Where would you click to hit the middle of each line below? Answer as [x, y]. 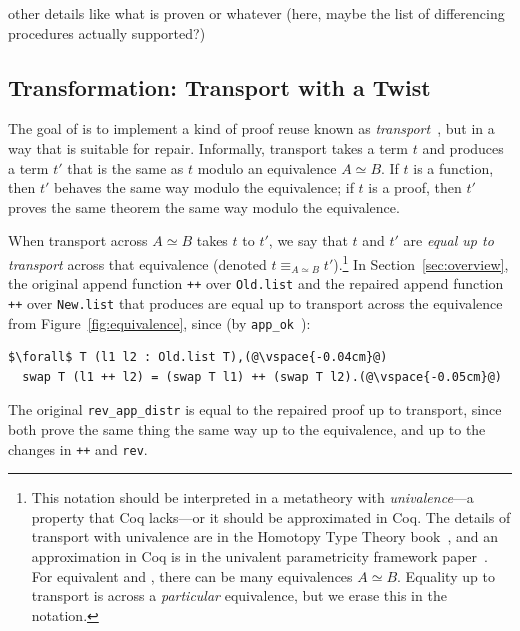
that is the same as [125, 167]
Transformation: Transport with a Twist [219, 86]
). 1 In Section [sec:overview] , [421, 262]
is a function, [453, 167]
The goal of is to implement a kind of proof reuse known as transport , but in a [251, 128]
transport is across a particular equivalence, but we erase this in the [239, 595]
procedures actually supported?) [107, 32]
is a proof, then [415, 187]
